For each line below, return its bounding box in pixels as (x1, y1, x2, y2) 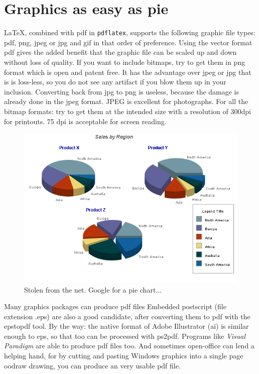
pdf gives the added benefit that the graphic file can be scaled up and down (4, 47, 237, 57)
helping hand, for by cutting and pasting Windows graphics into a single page (4, 350, 243, 361)
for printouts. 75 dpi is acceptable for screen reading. (4, 116, 167, 126)
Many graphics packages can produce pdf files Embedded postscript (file (4, 301, 226, 312)
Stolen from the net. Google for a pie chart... (24, 284, 162, 295)
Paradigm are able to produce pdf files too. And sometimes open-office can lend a (4, 340, 254, 351)
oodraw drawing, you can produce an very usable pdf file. (4, 360, 181, 370)
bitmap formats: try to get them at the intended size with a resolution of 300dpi (4, 106, 251, 116)
